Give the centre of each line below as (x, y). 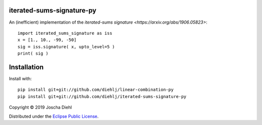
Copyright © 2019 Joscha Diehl (41, 107)
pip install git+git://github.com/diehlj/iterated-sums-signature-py (102, 96)
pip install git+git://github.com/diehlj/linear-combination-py (96, 90)
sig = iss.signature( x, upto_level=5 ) (66, 47)
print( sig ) (33, 54)
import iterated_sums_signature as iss (65, 33)
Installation (26, 67)
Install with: (20, 78)
